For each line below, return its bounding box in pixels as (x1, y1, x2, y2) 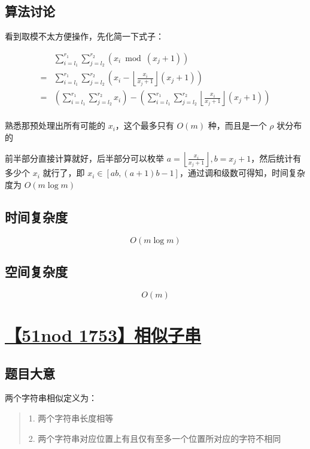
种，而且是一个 (208, 119, 267, 132)
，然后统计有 (251, 151, 302, 164)
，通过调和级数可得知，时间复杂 (179, 166, 305, 179)
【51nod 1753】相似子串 (5, 323, 202, 347)
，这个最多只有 (115, 119, 174, 132)
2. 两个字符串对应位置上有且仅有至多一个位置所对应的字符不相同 (28, 432, 281, 444)
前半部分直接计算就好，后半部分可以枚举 (5, 151, 164, 164)
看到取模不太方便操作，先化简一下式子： (5, 30, 164, 43)
